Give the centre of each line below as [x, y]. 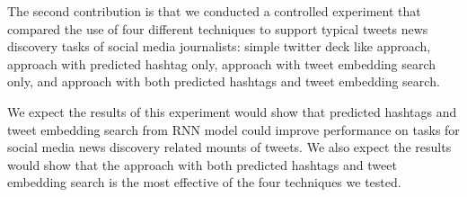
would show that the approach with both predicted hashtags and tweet [202, 164]
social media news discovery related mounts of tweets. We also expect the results [229, 147]
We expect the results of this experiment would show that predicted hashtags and [232, 111]
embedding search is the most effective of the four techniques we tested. [204, 182]
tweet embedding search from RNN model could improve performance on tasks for [233, 129]
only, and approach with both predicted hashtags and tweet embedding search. [224, 81]
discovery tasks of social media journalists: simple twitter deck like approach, [219, 46]
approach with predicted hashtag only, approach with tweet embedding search [222, 63]
